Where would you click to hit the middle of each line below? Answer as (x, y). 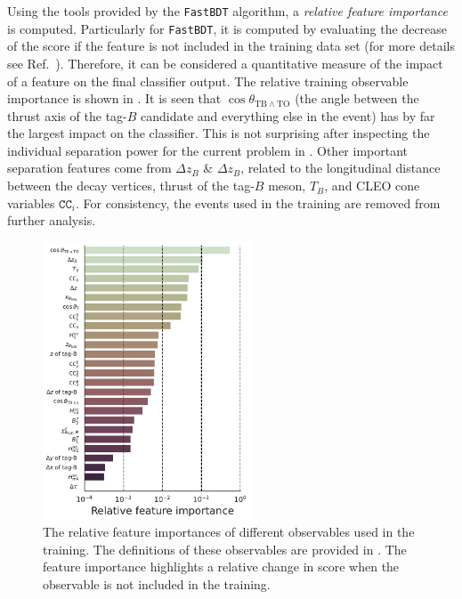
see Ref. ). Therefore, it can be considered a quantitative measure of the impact (225, 63)
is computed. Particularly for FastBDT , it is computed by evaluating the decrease (227, 28)
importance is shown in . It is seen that (114, 98)
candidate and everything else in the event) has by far (288, 115)
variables (31, 202)
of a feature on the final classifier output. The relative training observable (208, 81)
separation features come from (89, 168)
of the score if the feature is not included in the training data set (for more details (231, 46)
